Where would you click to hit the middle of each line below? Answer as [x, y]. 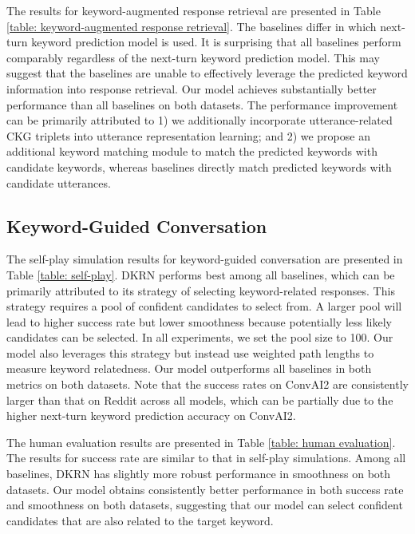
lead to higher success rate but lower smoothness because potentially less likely [199, 321]
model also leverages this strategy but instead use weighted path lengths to [190, 352]
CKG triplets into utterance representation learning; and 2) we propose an [188, 135]
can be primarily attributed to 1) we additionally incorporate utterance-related [200, 120]
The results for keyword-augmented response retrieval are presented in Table [194, 10]
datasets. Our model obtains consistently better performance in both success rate [205, 489]
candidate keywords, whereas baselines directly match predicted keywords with [199, 166]
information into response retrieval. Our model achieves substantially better [192, 88]
